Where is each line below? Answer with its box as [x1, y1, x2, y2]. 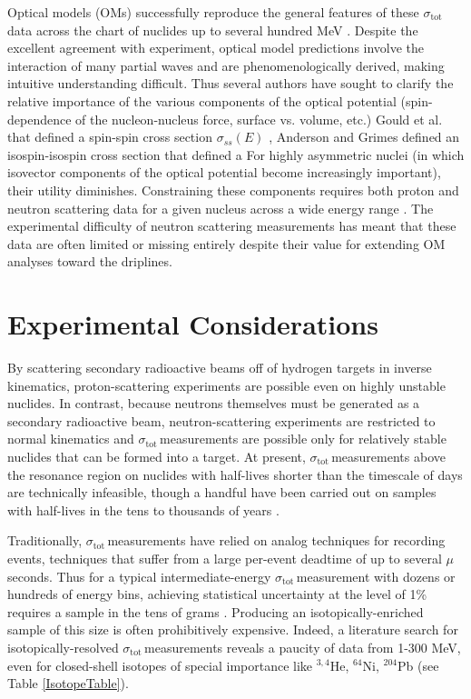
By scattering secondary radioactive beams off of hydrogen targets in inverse [7, 358, 432, 377]
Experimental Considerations [7, 305, 378, 343]
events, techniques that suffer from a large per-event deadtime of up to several [7, 548, 442, 567]
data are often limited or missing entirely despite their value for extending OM [7, 234, 446, 253]
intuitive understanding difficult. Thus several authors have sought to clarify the [7, 74, 454, 93]
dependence [7, 109, 72, 128]
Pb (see [397, 655, 439, 674]
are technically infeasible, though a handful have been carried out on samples [7, 483, 437, 502]
